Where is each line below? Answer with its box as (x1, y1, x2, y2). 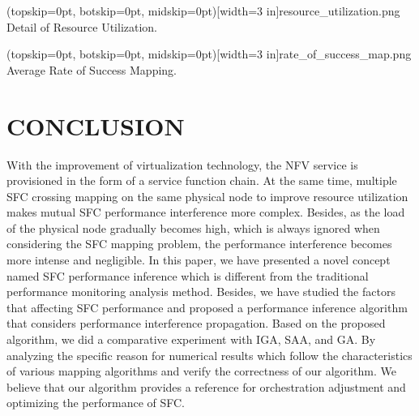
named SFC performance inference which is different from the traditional (6, 267, 369, 284)
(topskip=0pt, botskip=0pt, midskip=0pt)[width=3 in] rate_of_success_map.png (6, 45, 412, 62)
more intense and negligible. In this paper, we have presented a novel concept (6, 251, 391, 268)
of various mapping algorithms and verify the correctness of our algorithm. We (6, 362, 396, 380)
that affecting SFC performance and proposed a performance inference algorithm (6, 298, 408, 315)
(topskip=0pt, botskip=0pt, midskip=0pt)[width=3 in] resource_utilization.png (6, 2, 400, 19)
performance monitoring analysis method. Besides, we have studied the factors (6, 283, 395, 300)
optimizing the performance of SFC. (6, 394, 186, 411)
